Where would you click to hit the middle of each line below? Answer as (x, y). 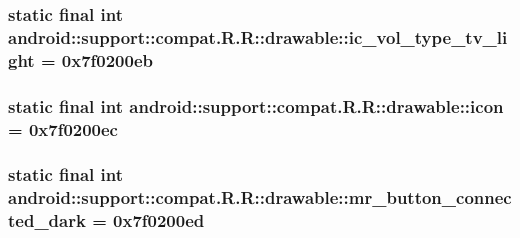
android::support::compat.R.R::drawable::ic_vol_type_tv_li (258, 36)
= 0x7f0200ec (63, 128)
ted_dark (47, 220)
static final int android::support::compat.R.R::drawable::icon (256, 105)
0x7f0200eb (107, 59)
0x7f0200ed (159, 220)
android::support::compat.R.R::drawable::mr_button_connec (260, 197)
